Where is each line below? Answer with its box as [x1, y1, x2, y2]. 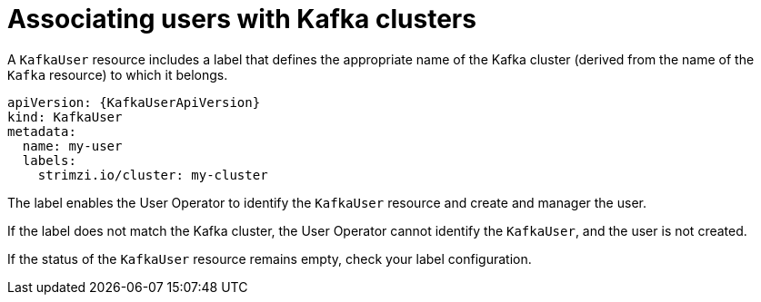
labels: [22, 152, 76, 168]
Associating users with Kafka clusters [7, 4, 476, 34]
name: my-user [22, 138, 123, 153]
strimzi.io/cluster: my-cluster [37, 167, 268, 182]
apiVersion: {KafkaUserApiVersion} [7, 94, 261, 110]
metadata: [7, 123, 76, 139]
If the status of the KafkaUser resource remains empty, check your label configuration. [7, 250, 532, 267]
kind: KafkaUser [7, 109, 123, 124]
